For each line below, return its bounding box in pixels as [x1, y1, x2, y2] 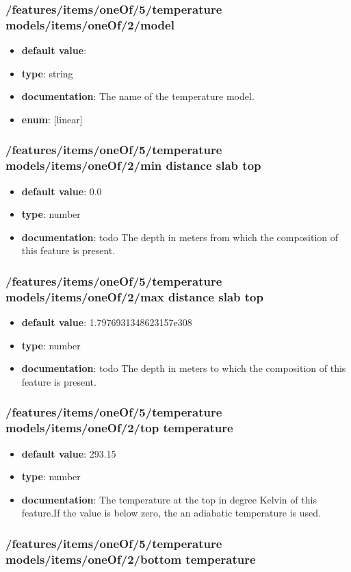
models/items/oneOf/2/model [5, 16, 174, 33]
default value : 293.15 [21, 446, 116, 460]
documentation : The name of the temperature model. [21, 89, 255, 103]
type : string [21, 66, 73, 80]
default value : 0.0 [21, 184, 102, 198]
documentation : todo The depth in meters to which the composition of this [21, 361, 346, 375]
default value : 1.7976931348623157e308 [21, 315, 192, 329]
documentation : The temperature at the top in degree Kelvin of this [21, 492, 317, 506]
